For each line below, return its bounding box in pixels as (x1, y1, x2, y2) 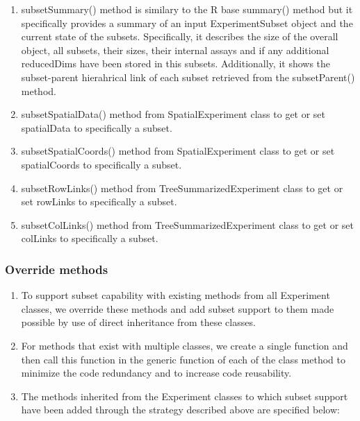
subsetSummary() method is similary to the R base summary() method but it (21, 2, 353, 16)
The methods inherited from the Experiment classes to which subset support (21, 388, 348, 403)
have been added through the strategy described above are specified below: (21, 402, 340, 417)
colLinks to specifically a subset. (21, 231, 158, 246)
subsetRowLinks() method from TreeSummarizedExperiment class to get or (21, 180, 343, 195)
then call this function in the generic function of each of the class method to (21, 352, 345, 366)
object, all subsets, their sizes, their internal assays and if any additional (21, 42, 329, 57)
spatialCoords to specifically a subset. (21, 157, 182, 171)
